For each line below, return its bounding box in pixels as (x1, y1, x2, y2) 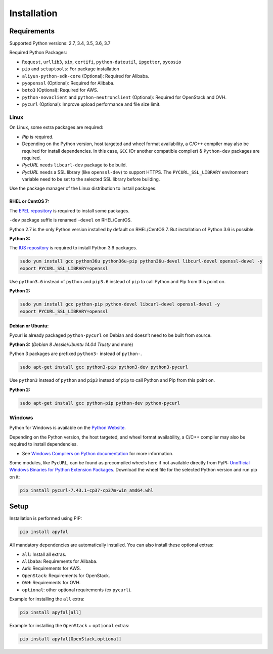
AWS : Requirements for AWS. (22, 565, 81, 572)
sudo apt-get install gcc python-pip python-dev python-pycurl (20, 400, 180, 406)
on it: (9, 473, 20, 480)
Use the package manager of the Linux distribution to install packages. (9, 185, 157, 192)
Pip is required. (22, 134, 54, 140)
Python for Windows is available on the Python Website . (9, 425, 126, 431)
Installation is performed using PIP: (9, 515, 82, 521)
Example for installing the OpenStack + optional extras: (9, 622, 130, 628)
